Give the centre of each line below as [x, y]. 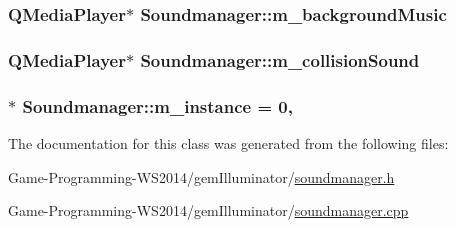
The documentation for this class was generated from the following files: [228, 142]
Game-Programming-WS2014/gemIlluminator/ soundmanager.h [201, 176]
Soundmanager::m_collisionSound [280, 59]
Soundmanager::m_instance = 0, [157, 105]
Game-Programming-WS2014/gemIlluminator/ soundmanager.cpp [208, 210]
